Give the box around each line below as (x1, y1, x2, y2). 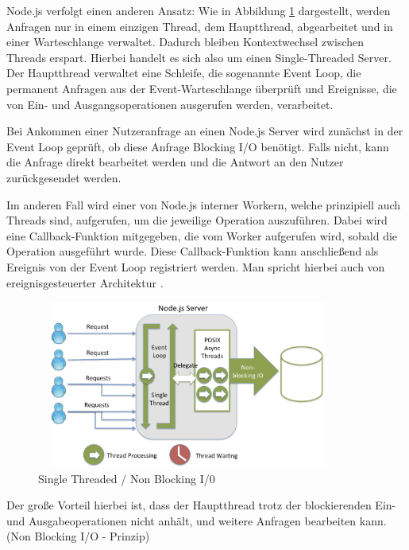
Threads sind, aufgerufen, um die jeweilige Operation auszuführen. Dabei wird (6, 212, 388, 228)
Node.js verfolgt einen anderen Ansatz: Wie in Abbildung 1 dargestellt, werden (6, 2, 391, 18)
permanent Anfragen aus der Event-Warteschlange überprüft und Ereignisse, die (6, 80, 397, 96)
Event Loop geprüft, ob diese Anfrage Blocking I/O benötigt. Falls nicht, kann (6, 138, 389, 154)
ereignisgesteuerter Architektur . (6, 274, 164, 291)
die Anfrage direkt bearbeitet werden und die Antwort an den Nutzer (6, 154, 344, 170)
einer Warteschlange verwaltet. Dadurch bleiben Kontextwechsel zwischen (6, 33, 365, 50)
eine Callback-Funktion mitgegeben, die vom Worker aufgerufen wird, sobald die (6, 227, 398, 244)
